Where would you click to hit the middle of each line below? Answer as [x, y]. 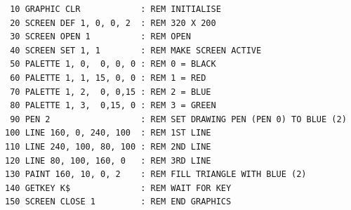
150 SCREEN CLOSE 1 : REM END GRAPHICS [118, 202]
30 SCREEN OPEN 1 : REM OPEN [100, 37]
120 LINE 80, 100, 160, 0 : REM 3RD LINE [108, 160]
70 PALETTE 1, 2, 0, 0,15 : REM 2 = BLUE [111, 92]
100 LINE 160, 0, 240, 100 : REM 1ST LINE [108, 133]
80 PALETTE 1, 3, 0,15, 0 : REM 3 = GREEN [113, 106]
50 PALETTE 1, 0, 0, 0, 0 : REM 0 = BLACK [113, 64]
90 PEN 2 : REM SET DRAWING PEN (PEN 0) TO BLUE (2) [178, 119]
